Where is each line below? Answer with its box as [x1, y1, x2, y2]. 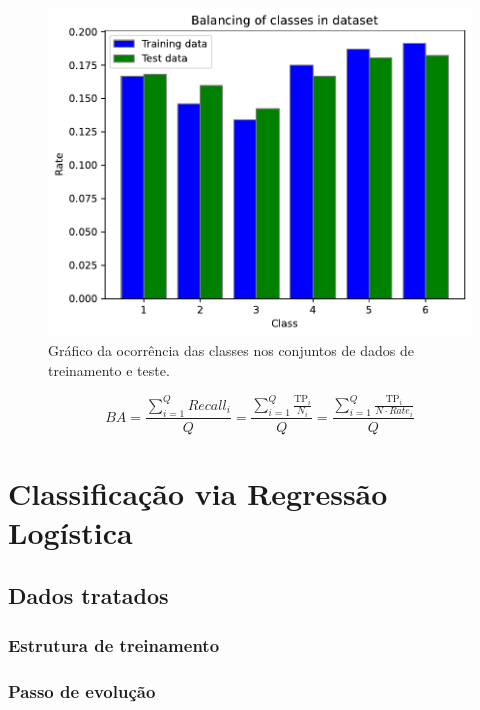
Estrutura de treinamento [8, 632, 220, 657]
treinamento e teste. [48, 359, 170, 380]
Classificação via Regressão [8, 472, 388, 513]
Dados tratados [8, 580, 169, 611]
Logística [8, 511, 133, 552]
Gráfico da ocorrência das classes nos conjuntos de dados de [48, 340, 414, 361]
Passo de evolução [8, 678, 156, 703]
